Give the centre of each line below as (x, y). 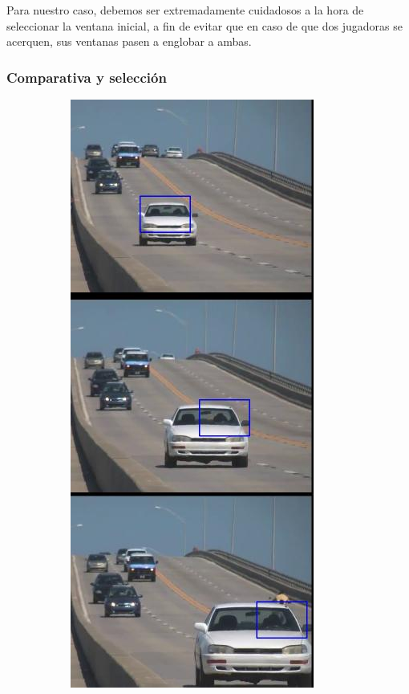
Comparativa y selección (87, 77)
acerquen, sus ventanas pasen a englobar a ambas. (129, 41)
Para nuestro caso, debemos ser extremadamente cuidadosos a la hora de (185, 10)
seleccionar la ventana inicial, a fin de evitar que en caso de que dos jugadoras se (204, 25)
